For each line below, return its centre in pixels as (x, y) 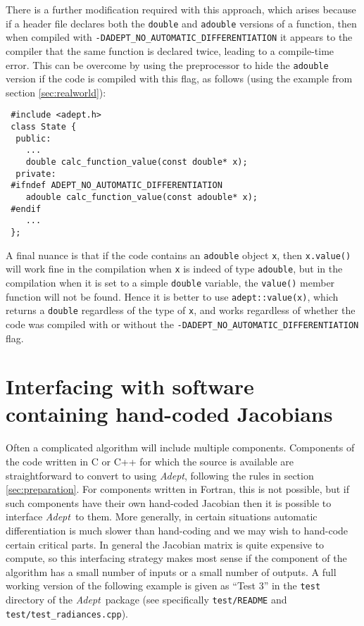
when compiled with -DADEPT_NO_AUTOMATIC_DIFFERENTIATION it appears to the (179, 37)
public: (33, 138)
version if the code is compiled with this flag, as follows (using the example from (179, 79)
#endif (26, 209)
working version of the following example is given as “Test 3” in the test (163, 586)
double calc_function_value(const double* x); (137, 162)
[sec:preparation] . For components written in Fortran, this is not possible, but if (178, 489)
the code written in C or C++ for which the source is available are (150, 461)
